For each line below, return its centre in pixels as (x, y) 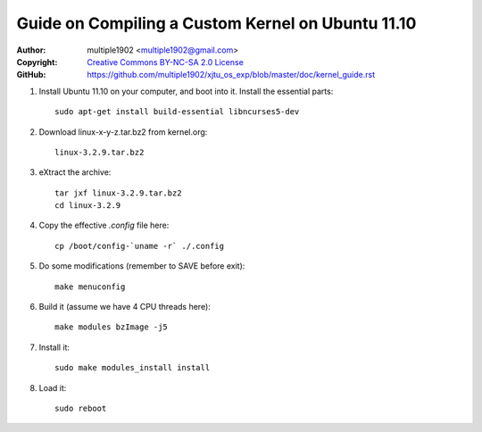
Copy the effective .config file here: (104, 225)
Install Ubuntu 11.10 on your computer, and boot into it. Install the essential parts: (186, 91)
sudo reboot (81, 408)
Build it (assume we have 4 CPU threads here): (125, 307)
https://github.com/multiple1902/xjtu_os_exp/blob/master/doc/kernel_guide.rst (231, 75)
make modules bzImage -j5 (112, 327)
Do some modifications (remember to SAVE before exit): (142, 266)
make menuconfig (90, 287)
